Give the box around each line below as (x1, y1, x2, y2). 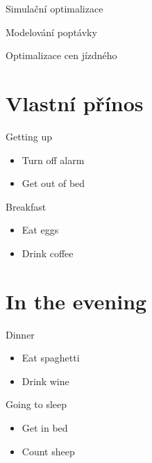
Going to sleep (6, 397, 67, 412)
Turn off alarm (22, 152, 85, 167)
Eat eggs (22, 222, 59, 237)
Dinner (6, 327, 35, 341)
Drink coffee (22, 245, 74, 260)
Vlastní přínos (6, 88, 144, 117)
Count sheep (22, 444, 75, 458)
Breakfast (6, 199, 47, 213)
